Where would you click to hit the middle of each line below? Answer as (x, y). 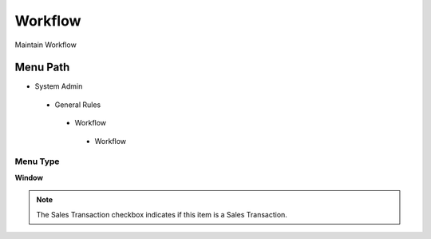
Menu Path (42, 68)
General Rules (78, 105)
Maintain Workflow (46, 45)
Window (29, 177)
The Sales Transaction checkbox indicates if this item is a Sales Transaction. (162, 214)
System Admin (59, 86)
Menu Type (37, 161)
